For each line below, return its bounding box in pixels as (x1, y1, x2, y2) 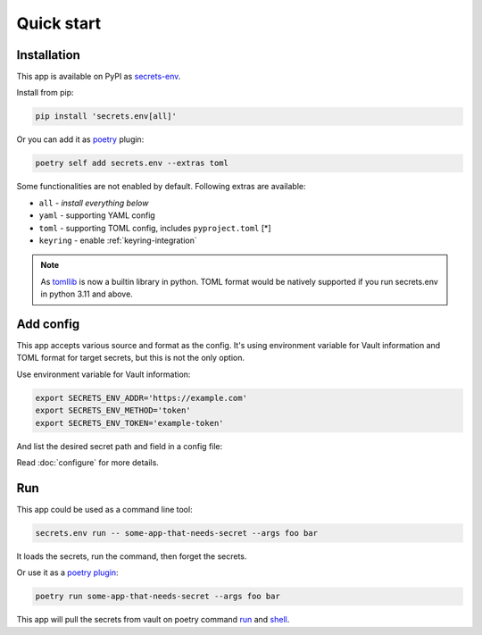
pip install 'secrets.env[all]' (35, 112, 178, 121)
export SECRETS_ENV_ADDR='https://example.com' (35, 393, 247, 403)
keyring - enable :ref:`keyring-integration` (38, 235, 198, 246)
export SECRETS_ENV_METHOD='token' (35, 405, 191, 415)
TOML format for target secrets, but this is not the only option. (16, 353, 245, 363)
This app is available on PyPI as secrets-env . (16, 71, 181, 82)
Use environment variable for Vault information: (16, 369, 191, 380)
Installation (16, 47, 80, 63)
